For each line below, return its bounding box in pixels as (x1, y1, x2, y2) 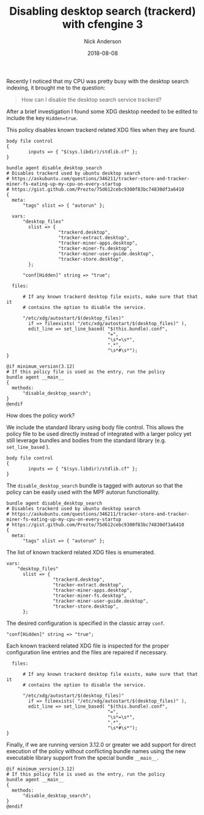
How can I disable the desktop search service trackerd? (21, 96, 162, 103)
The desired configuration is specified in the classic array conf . (6, 619, 165, 627)
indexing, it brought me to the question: (6, 84, 106, 91)
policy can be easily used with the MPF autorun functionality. (6, 488, 160, 496)
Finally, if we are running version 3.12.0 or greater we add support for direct (6, 741, 196, 748)
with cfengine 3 (62, 17, 144, 31)
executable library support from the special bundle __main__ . (6, 754, 159, 761)
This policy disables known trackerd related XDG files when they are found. (6, 126, 196, 133)
